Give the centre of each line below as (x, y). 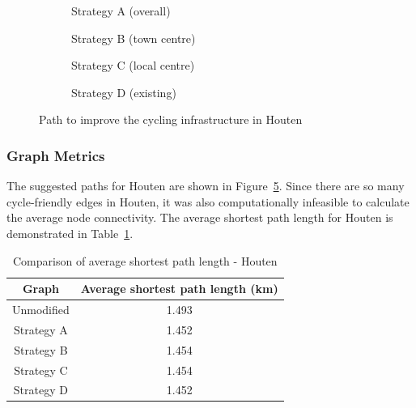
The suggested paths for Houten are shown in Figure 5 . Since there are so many (206, 186)
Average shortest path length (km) (179, 289)
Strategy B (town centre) (134, 38)
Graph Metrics (56, 155)
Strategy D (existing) (124, 92)
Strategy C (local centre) (133, 65)
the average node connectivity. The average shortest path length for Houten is (200, 217)
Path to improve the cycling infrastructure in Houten (171, 119)
